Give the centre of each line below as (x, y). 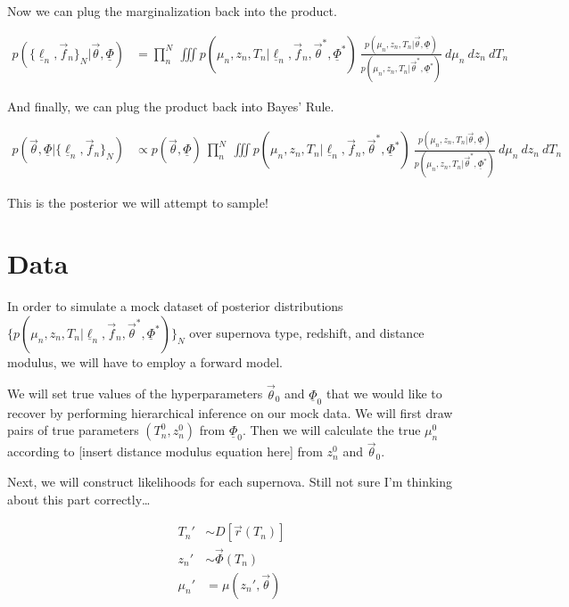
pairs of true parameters (73, 430)
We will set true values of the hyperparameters (135, 394)
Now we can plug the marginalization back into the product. (172, 11)
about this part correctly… (79, 499)
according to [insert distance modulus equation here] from (165, 451)
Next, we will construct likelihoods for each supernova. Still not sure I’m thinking (230, 482)
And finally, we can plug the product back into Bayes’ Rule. (171, 107)
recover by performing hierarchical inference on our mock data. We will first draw (230, 412)
